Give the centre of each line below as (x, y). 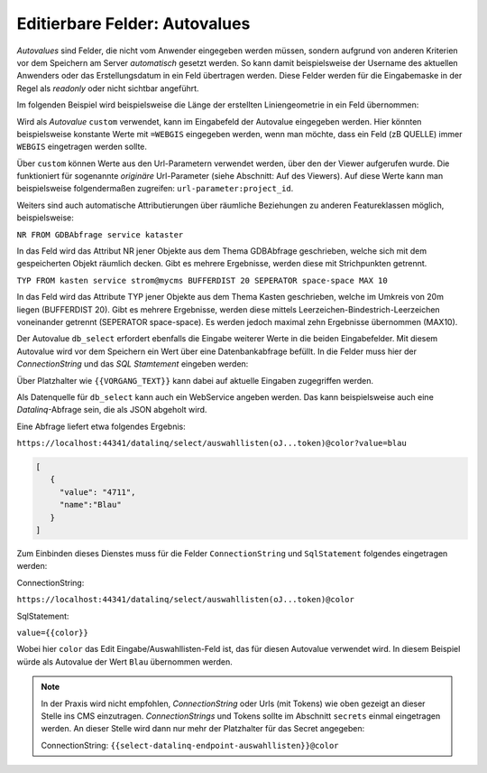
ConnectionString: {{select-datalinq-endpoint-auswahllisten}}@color (190, 745)
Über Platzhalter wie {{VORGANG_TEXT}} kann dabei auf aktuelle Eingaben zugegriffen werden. (195, 380)
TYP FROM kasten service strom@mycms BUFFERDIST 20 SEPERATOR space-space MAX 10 (202, 280)
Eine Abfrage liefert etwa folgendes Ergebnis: (101, 426)
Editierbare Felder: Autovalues (133, 23)
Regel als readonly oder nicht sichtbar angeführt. (108, 88)
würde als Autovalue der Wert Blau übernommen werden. (125, 661)
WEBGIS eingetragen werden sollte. (82, 147)
